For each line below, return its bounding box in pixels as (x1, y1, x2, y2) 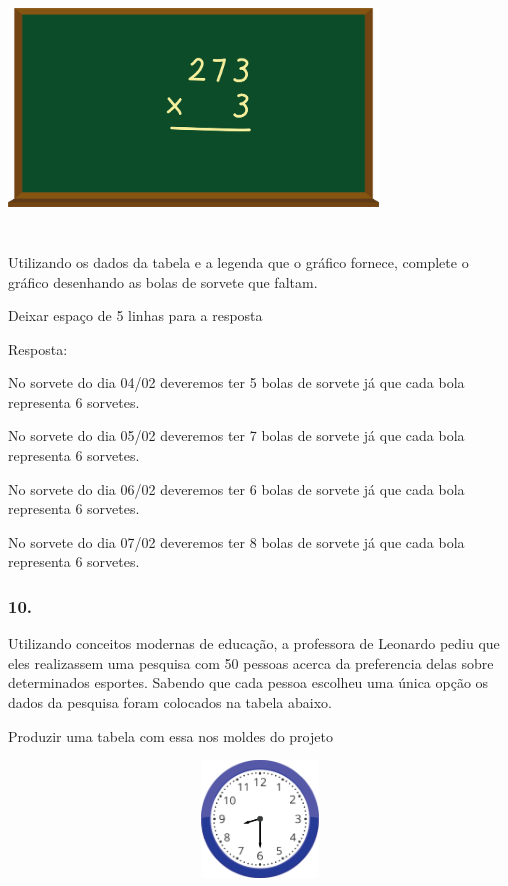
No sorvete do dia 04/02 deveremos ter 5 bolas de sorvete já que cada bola (8, 372, 465, 393)
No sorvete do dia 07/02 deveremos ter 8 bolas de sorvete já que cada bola (8, 531, 465, 552)
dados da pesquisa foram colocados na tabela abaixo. (8, 692, 332, 713)
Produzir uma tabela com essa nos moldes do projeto (8, 725, 333, 746)
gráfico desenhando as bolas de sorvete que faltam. (8, 271, 318, 292)
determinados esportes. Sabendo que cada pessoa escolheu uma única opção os (8, 672, 489, 693)
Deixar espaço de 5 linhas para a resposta (8, 305, 263, 326)
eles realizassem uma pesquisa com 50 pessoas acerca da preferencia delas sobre (8, 652, 494, 673)
